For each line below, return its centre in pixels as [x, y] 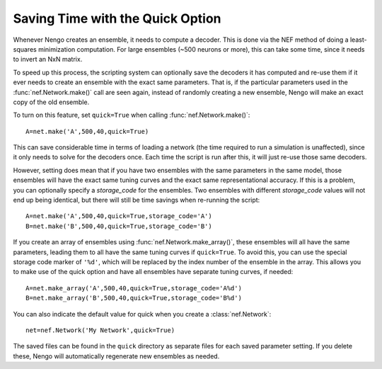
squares [25, 49]
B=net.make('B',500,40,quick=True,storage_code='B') [119, 226]
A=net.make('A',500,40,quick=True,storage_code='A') [119, 216]
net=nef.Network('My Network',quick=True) [100, 330]
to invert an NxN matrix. [48, 59]
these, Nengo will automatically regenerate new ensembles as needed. [116, 356]
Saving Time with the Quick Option [117, 18]
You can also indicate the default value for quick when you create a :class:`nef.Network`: [142, 314]
